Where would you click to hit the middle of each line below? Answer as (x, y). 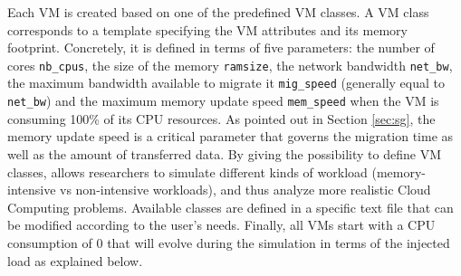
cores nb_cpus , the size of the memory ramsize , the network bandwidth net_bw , (230, 65)
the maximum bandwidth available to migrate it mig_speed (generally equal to (226, 83)
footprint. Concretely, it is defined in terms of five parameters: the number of (221, 48)
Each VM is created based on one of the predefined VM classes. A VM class (218, 12)
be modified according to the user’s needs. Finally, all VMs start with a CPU (221, 225)
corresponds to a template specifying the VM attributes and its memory (207, 29)
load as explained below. (75, 260)
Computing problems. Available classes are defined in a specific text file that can (230, 207)
